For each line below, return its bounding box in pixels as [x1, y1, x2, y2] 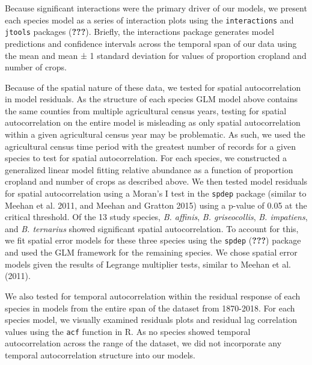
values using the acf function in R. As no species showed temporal [5, 325, 251, 337]
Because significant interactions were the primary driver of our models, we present [5, 2, 307, 14]
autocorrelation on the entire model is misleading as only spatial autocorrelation [5, 116, 301, 129]
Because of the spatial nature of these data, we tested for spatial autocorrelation [5, 81, 301, 93]
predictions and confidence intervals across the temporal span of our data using [5, 37, 297, 49]
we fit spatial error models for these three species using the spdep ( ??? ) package [5, 234, 301, 247]
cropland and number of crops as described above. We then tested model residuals [5, 175, 308, 188]
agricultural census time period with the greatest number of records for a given [5, 140, 296, 152]
